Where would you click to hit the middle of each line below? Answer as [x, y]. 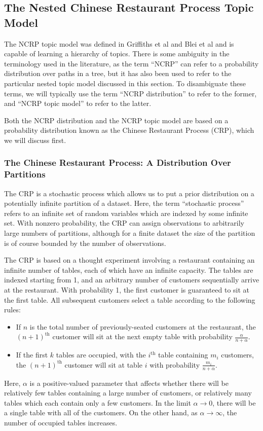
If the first [32, 355]
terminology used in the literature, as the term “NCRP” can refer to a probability [131, 63]
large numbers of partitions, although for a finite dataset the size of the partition [130, 233]
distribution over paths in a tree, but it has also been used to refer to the [118, 73]
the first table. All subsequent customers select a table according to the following [130, 299]
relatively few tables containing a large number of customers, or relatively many [128, 393]
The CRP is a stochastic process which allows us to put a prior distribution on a [129, 193]
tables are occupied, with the [101, 355]
